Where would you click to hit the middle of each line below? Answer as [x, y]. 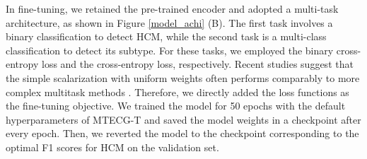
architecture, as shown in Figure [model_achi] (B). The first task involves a [169, 22]
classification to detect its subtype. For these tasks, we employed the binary [170, 50]
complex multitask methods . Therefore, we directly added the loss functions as [177, 92]
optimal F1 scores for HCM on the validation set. [112, 147]
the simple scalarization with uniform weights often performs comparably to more [183, 77]
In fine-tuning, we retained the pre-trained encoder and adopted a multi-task [172, 8]
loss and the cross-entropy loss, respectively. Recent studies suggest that [197, 64]
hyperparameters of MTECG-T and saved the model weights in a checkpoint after [183, 119]
